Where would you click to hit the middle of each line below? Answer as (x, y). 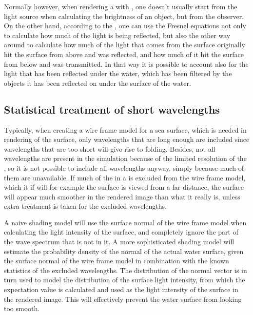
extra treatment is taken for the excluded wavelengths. (85, 206)
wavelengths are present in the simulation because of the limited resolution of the (125, 158)
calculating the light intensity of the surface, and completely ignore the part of (121, 232)
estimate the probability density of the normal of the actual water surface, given (124, 251)
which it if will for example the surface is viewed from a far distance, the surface (124, 187)
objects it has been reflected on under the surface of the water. (97, 83)
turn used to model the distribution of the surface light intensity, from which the (125, 280)
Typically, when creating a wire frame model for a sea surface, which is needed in (125, 129)
